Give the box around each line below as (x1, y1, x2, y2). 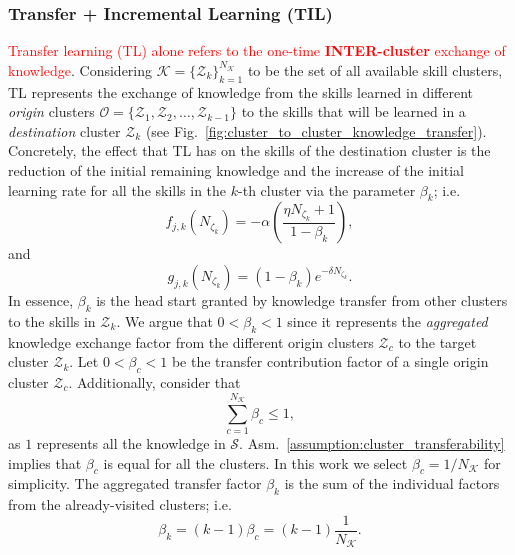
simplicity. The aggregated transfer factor (8, 473, 262, 494)
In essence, (8, 289, 74, 310)
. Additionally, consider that (68, 371, 241, 392)
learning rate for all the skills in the (8, 179, 227, 200)
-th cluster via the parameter (238, 179, 416, 200)
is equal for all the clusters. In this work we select (103, 452, 408, 473)
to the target (398, 331, 477, 352)
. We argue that (116, 310, 213, 331)
